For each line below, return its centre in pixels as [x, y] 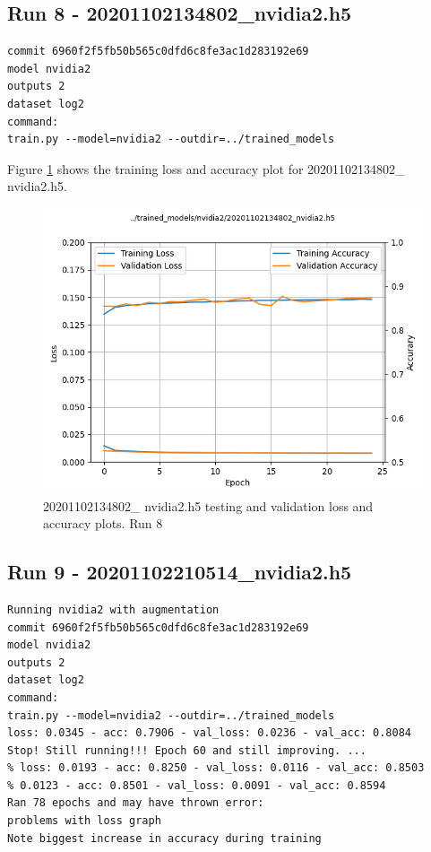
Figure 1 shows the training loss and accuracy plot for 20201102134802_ [206, 168]
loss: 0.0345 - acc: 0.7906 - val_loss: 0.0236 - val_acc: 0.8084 [210, 733]
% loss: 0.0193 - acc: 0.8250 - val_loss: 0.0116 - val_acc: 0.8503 [216, 768]
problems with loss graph [84, 821]
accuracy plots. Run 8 [103, 523]
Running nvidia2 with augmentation [113, 609]
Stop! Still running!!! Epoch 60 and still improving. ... [187, 750]
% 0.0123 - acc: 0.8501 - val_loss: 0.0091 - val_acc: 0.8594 [197, 785]
